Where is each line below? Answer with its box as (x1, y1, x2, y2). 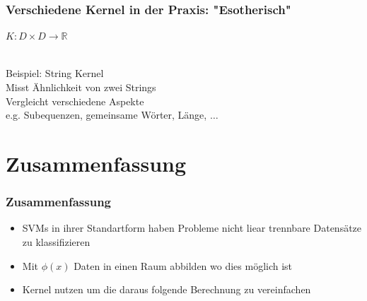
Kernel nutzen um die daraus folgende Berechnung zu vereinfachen (22, 282, 311, 297)
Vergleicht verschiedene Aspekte (6, 93, 144, 108)
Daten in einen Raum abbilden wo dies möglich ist (74, 258, 293, 273)
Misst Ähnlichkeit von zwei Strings (6, 80, 156, 94)
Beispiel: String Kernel (6, 66, 104, 81)
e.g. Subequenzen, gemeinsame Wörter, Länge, (6, 107, 207, 122)
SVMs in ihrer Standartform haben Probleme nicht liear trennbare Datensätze (22, 220, 362, 235)
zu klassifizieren (22, 234, 91, 249)
